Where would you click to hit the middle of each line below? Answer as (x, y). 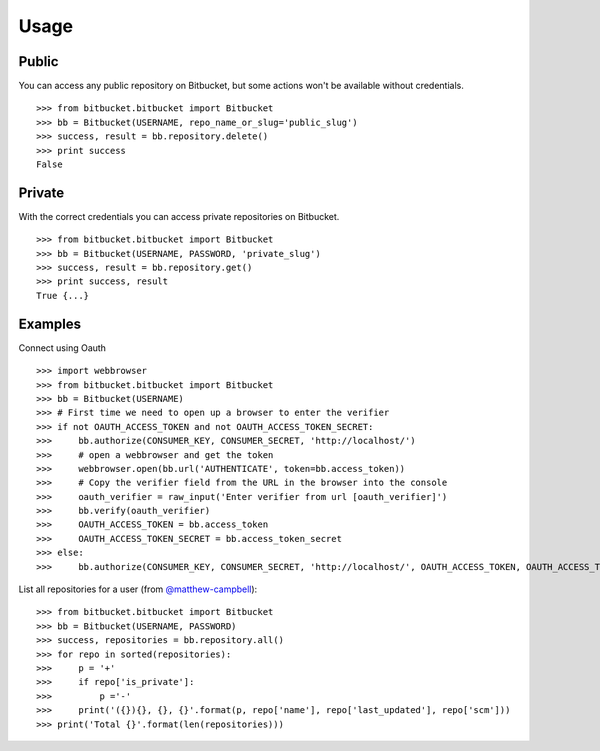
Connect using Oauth (62, 347)
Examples (50, 323)
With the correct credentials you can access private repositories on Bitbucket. (179, 216)
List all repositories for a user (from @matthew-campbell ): (138, 589)
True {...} (63, 295)
